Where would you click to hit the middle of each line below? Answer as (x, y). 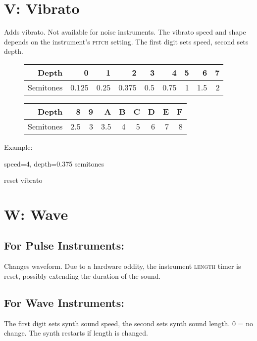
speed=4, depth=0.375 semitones (54, 163)
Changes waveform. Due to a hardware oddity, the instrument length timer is (123, 266)
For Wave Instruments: (64, 302)
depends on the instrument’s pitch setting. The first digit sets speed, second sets (126, 41)
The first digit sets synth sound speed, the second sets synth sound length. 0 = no (128, 323)
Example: (18, 147)
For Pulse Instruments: (64, 245)
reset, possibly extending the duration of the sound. (82, 276)
